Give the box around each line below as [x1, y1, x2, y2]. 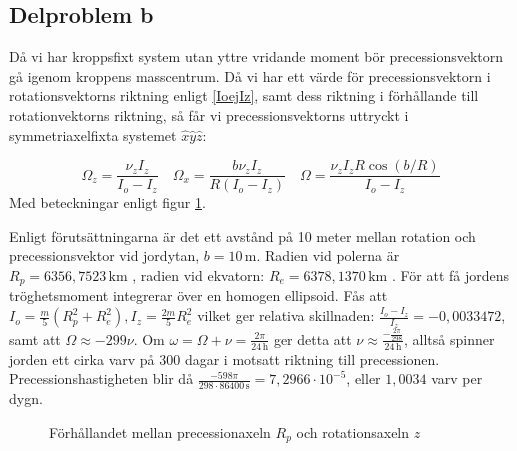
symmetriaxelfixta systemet [9, 124, 177, 145]
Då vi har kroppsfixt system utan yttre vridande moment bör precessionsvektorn [9, 46, 504, 67]
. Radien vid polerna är [256, 245, 400, 266]
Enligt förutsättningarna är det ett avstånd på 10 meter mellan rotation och [9, 225, 476, 246]
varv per [431, 368, 483, 389]
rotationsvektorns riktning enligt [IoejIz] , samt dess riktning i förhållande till [9, 85, 479, 106]
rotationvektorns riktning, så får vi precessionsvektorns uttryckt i [9, 104, 409, 125]
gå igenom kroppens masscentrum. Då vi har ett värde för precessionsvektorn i [9, 65, 491, 86]
